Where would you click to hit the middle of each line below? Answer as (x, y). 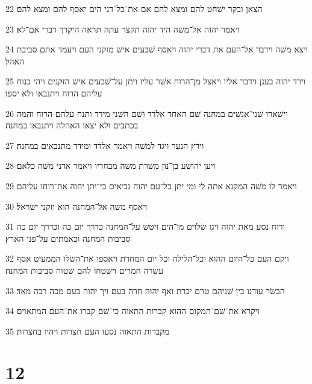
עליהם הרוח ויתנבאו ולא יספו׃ (54, 93)
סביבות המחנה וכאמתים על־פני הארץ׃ (68, 238)
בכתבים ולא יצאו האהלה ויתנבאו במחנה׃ (72, 125)
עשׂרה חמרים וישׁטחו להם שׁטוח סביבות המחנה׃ (85, 270)
